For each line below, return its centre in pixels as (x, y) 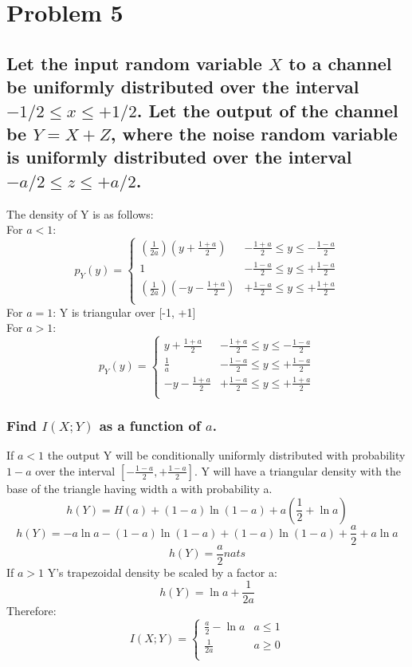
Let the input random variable (134, 63)
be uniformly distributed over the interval (183, 87)
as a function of (150, 426)
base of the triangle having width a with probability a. (139, 488)
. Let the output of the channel (267, 110)
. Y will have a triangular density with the (298, 470)
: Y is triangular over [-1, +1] (124, 312)
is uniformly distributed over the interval (179, 157)
